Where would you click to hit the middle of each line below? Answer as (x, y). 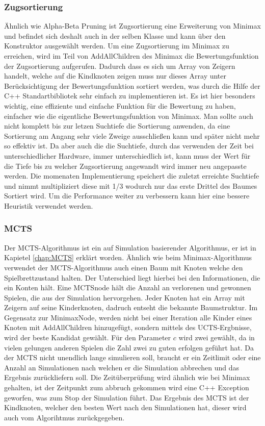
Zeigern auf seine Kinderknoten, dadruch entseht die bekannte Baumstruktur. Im (131, 307)
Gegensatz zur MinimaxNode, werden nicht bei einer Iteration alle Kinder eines (128, 317)
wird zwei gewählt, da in (217, 337)
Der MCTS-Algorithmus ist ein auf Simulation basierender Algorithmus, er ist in (130, 247)
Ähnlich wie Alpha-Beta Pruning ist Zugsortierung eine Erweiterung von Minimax (132, 26)
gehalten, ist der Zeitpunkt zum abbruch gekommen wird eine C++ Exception (127, 387)
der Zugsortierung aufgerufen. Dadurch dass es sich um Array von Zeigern (120, 66)
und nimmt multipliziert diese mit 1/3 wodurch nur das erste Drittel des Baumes (131, 185)
